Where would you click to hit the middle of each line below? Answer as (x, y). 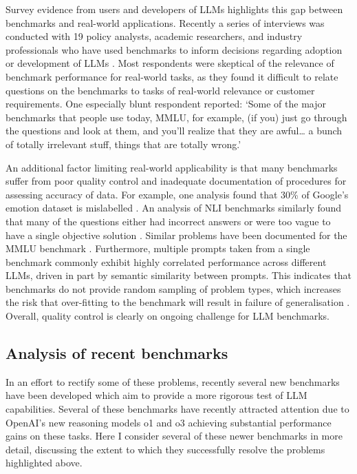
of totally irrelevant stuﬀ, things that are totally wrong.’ (123, 144)
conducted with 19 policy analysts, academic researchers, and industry (154, 36)
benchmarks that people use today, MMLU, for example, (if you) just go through (176, 117)
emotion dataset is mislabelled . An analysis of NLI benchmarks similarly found (174, 208)
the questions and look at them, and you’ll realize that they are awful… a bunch (174, 131)
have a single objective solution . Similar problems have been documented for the (176, 235)
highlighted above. (44, 463)
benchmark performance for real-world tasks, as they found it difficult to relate (172, 76)
